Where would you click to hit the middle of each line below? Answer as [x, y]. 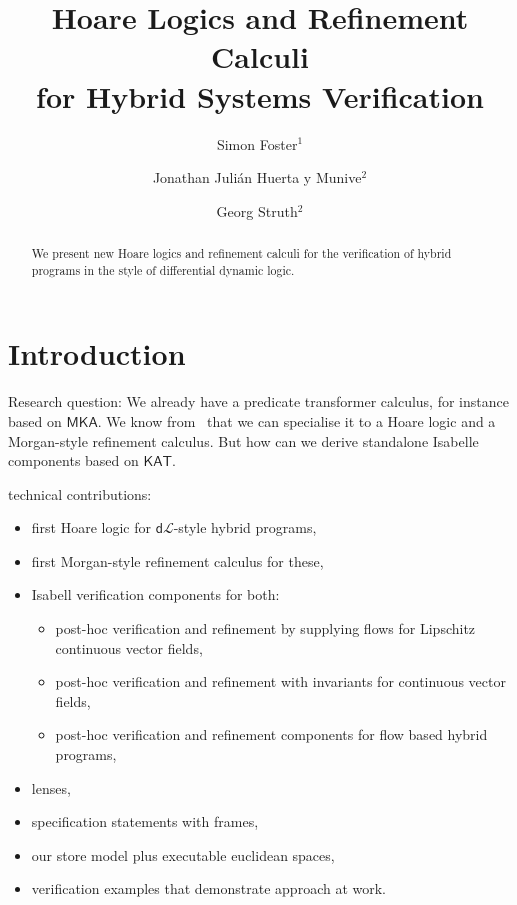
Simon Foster [257, 143]
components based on [73, 460]
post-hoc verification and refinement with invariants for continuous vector [280, 681]
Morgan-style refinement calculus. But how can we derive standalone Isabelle [243, 440]
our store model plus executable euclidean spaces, [183, 854]
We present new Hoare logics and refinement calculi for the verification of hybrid [241, 253]
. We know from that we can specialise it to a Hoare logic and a [296, 420]
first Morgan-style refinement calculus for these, [177, 560]
